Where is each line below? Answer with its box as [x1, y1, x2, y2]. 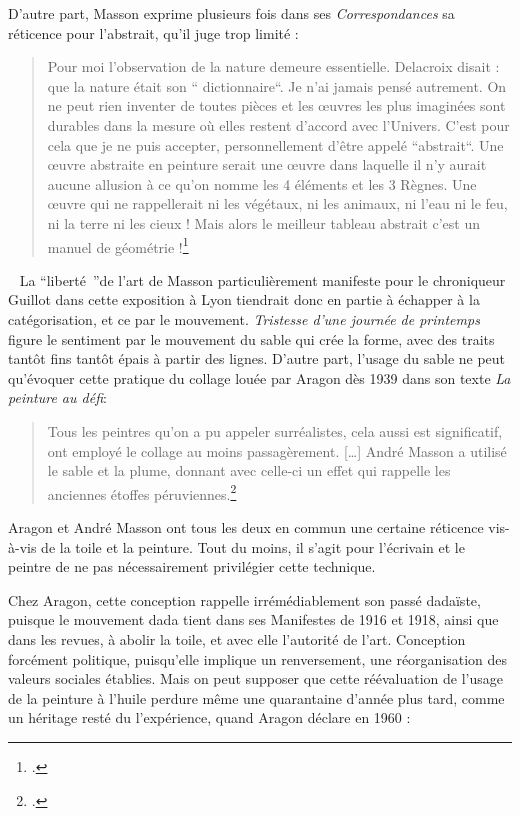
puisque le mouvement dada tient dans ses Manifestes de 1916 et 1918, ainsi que [8, 609, 499, 630]
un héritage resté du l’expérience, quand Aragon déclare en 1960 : [8, 707, 411, 728]
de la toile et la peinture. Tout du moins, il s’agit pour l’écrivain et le [41, 536, 465, 557]
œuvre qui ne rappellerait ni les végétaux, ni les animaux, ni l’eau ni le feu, [47, 193, 508, 214]
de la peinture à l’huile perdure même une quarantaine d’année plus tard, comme [8, 687, 505, 708]
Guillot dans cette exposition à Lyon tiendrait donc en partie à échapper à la [8, 289, 480, 310]
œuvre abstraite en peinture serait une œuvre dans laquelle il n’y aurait [47, 154, 487, 175]
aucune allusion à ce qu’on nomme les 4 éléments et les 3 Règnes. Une [47, 173, 477, 194]
